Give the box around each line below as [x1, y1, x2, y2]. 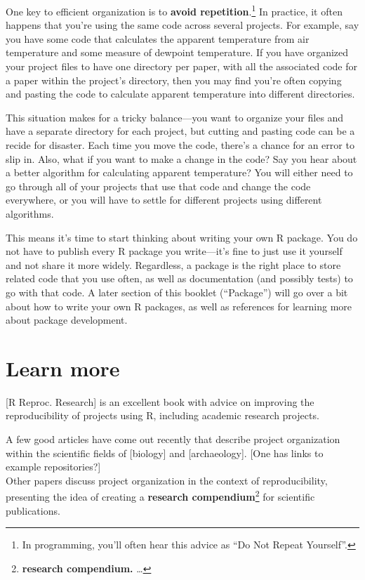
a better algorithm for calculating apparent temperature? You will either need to [6, 165, 353, 180]
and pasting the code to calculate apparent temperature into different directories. [6, 86, 355, 101]
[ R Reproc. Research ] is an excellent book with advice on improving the [6, 394, 314, 409]
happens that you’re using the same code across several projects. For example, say [6, 18, 359, 32]
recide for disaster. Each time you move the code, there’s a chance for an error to [6, 138, 354, 152]
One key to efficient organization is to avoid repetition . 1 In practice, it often [6, 2, 343, 18]
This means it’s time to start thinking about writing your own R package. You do [6, 230, 358, 244]
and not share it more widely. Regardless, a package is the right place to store [6, 257, 341, 272]
